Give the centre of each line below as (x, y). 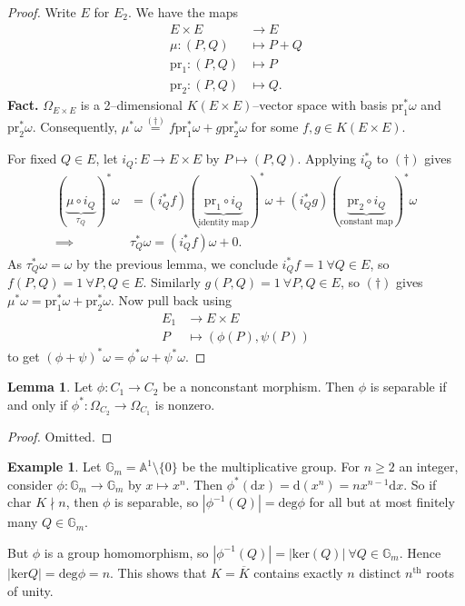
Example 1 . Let (54, 467)
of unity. (30, 590)
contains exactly (298, 572)
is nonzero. (185, 404)
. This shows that (158, 572)
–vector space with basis (320, 105)
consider (30, 484)
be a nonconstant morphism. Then (259, 387)
